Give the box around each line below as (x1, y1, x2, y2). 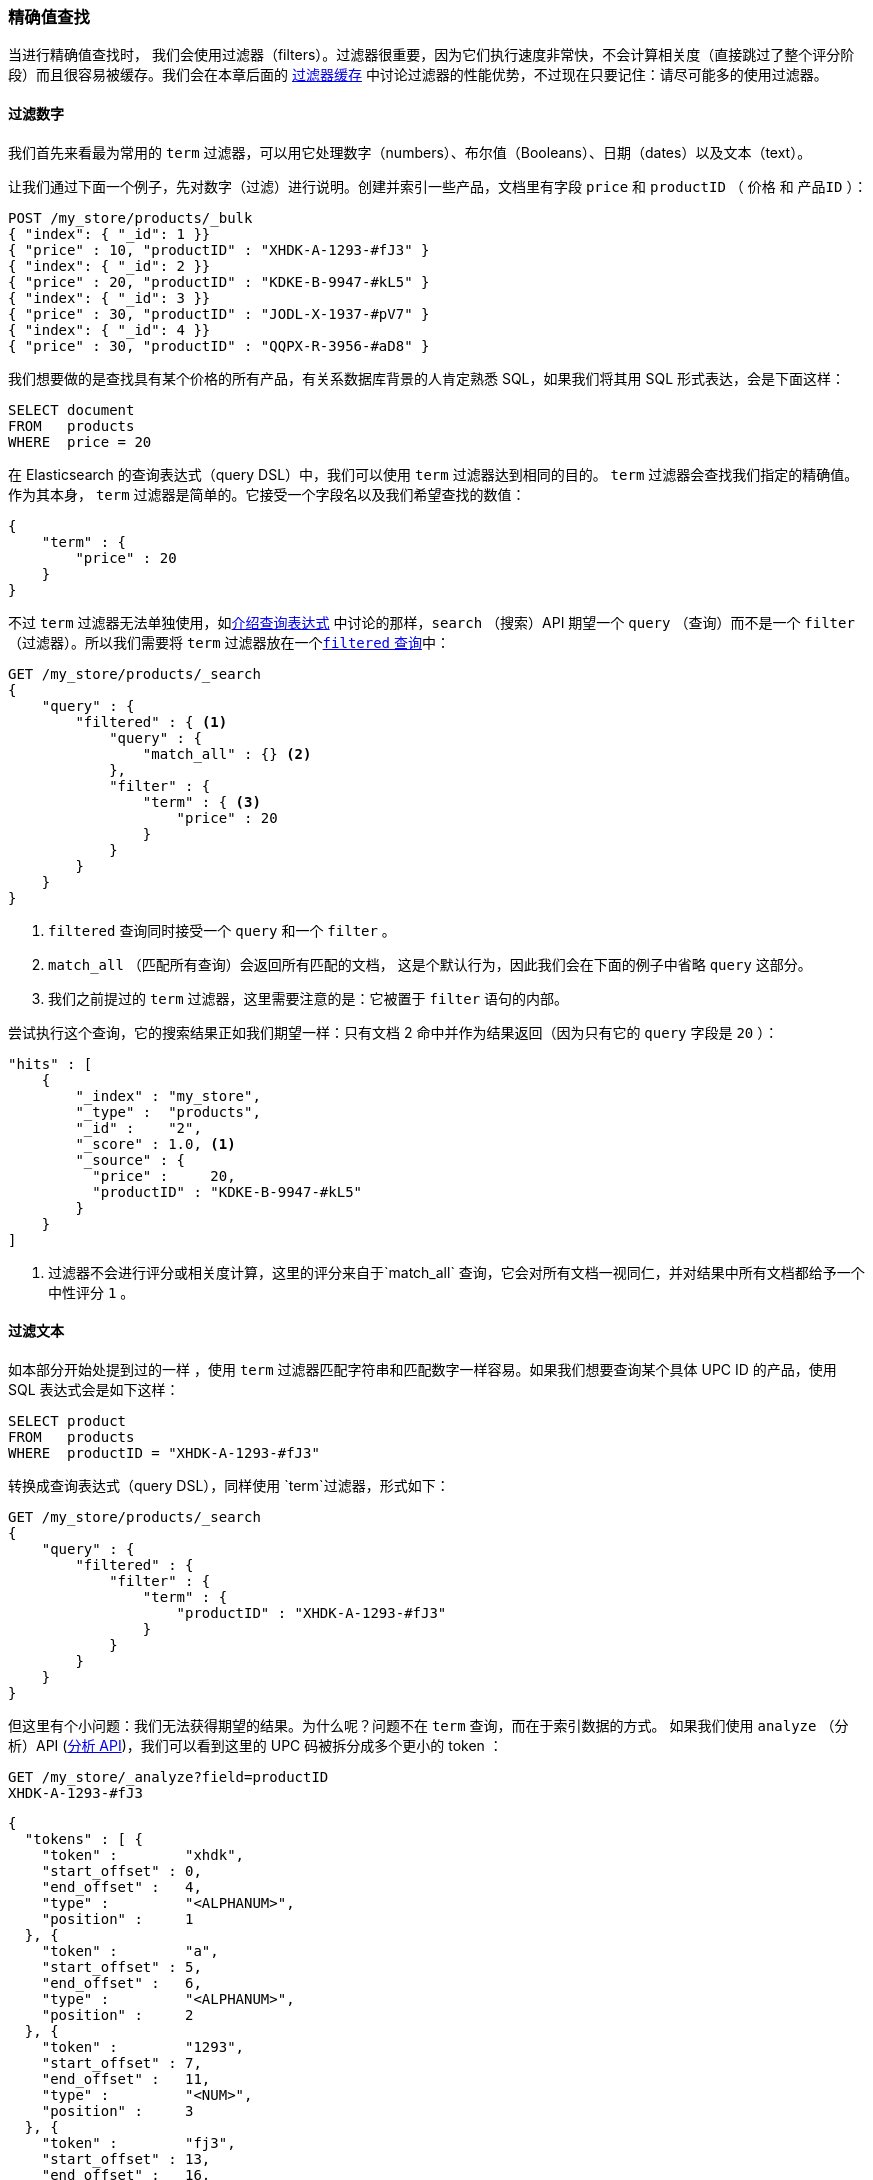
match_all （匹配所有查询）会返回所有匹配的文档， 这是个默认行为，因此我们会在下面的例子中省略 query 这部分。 (48, 955, 812, 973)
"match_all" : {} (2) (142, 745, 312, 762)
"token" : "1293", (41, 2038, 245, 2055)
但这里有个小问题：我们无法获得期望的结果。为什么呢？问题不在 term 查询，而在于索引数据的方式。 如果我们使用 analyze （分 (8, 1716, 849, 1734)
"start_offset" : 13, (41, 2150, 211, 2167)
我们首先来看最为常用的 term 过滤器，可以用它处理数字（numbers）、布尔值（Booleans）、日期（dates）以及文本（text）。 (8, 143, 812, 161)
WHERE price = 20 (8, 433, 152, 450)
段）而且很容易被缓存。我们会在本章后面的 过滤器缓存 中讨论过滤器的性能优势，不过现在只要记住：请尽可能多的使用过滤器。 (8, 66, 828, 84)
